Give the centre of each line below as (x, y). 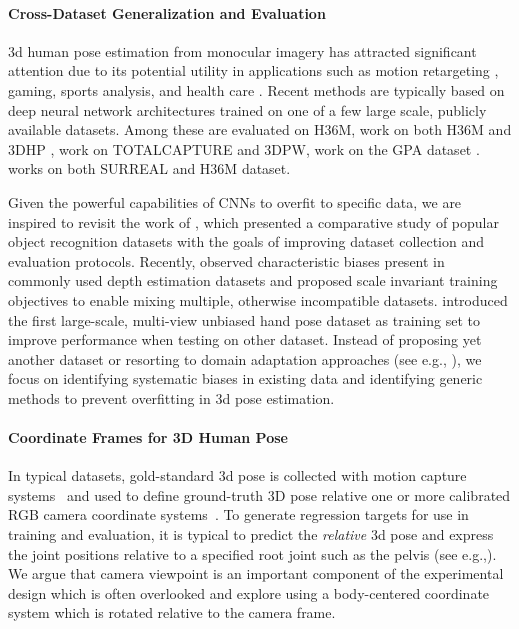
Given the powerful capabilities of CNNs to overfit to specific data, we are (235, 201)
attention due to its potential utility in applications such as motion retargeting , (253, 70)
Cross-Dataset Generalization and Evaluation (167, 12)
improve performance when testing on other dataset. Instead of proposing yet (245, 339)
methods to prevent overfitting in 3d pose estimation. (171, 397)
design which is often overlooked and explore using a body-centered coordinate (249, 592)
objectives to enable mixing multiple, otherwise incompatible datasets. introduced (258, 299)
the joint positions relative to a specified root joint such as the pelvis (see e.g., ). (252, 553)
